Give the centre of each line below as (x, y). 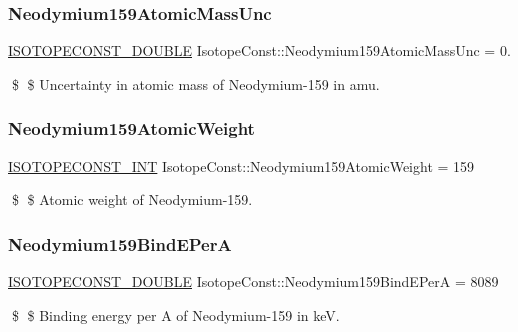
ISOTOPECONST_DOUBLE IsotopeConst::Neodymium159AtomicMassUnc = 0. (259, 50)
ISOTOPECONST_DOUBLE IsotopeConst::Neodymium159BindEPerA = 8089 (253, 281)
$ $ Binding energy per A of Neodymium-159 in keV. (175, 314)
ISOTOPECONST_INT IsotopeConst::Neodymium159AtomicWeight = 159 (241, 165)
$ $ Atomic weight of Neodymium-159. (132, 199)
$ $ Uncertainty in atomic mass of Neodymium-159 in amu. (195, 83)
